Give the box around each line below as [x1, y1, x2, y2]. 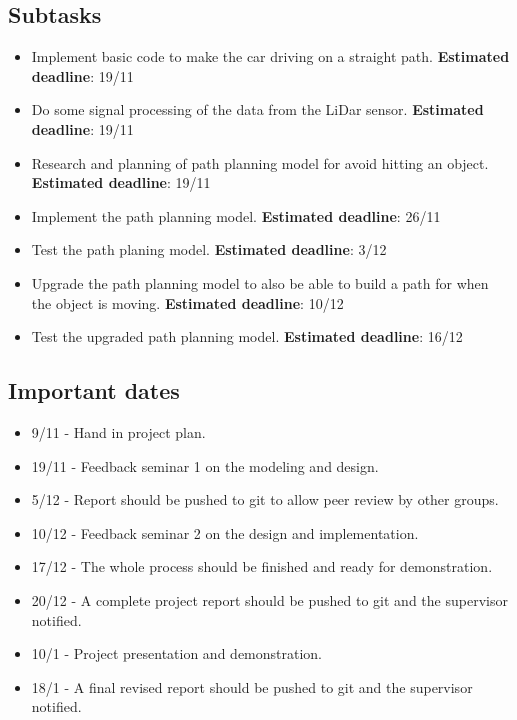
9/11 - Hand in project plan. [31, 421, 206, 442]
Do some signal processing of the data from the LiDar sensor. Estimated [31, 99, 484, 120]
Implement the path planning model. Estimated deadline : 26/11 [31, 205, 441, 226]
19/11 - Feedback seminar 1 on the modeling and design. [31, 455, 379, 476]
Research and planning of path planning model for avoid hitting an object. [31, 152, 489, 173]
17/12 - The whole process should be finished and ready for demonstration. [31, 556, 493, 577]
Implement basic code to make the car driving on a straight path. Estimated [31, 46, 510, 67]
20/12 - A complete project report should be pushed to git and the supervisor [31, 589, 508, 610]
